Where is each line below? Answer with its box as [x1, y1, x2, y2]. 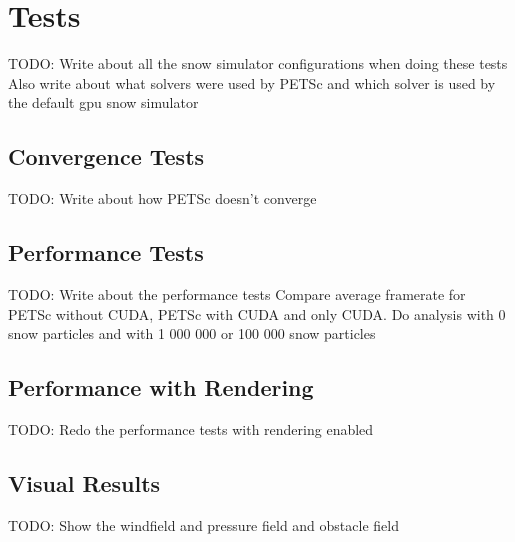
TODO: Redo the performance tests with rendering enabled [8, 418, 374, 439]
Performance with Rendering [8, 372, 314, 403]
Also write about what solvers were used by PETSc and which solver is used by [8, 72, 496, 93]
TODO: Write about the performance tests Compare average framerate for [8, 283, 466, 304]
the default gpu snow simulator [8, 92, 199, 113]
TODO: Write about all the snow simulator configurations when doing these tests [8, 53, 508, 74]
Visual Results [8, 467, 161, 498]
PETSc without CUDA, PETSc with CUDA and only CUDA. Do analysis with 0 [8, 303, 506, 324]
